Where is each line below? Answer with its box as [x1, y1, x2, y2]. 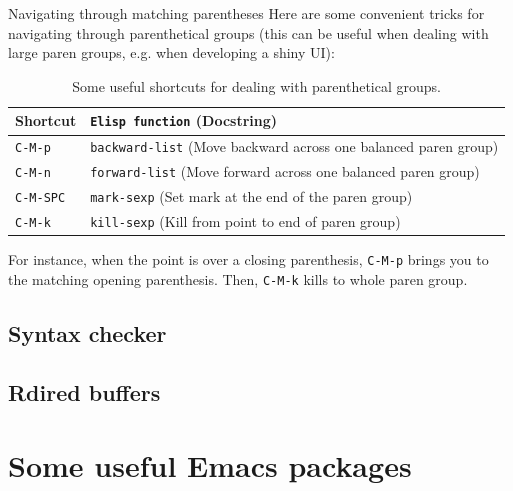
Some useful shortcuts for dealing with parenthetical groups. [72, 75, 441, 96]
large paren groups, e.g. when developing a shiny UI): [8, 42, 335, 63]
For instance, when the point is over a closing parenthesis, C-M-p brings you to [8, 249, 489, 270]
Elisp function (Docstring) [90, 110, 278, 131]
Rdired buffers [8, 376, 161, 407]
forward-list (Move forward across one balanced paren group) [90, 161, 480, 182]
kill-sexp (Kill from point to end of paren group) [90, 211, 401, 231]
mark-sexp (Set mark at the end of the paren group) [90, 186, 413, 207]
